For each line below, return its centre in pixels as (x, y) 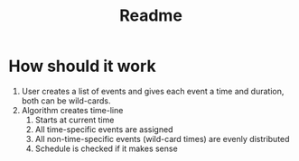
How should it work (82, 66)
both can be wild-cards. (66, 101)
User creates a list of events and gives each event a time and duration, (153, 91)
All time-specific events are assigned (104, 129)
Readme (151, 16)
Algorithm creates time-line (72, 110)
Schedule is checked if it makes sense (106, 148)
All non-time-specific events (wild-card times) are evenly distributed (162, 139)
